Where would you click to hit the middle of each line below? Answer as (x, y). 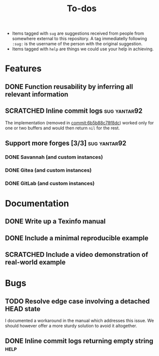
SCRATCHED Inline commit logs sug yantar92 (74, 111)
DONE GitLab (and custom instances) (50, 183)
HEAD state (23, 309)
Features (23, 69)
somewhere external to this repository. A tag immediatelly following (79, 39)
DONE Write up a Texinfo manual (55, 221)
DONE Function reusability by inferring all (69, 87)
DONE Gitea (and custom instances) (48, 170)
